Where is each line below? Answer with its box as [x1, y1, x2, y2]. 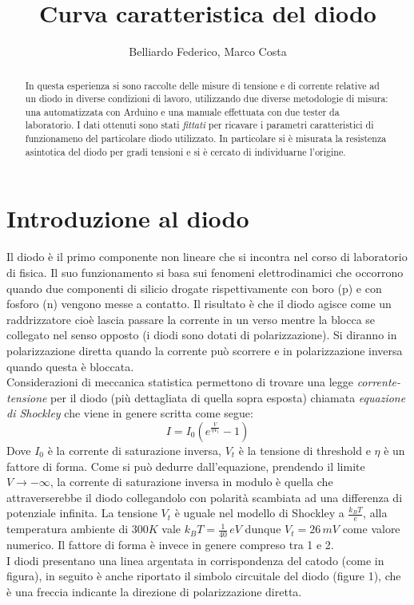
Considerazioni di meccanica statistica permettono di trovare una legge [6, 374, 353, 390]
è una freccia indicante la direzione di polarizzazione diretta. [6, 583, 302, 599]
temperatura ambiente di [6, 520, 129, 537]
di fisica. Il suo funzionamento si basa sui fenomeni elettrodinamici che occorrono [6, 263, 404, 280]
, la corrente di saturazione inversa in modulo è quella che [50, 473, 333, 490]
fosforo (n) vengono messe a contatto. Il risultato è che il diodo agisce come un [6, 295, 392, 312]
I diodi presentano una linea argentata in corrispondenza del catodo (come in [6, 552, 384, 568]
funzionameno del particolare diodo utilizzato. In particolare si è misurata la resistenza [25, 132, 387, 145]
